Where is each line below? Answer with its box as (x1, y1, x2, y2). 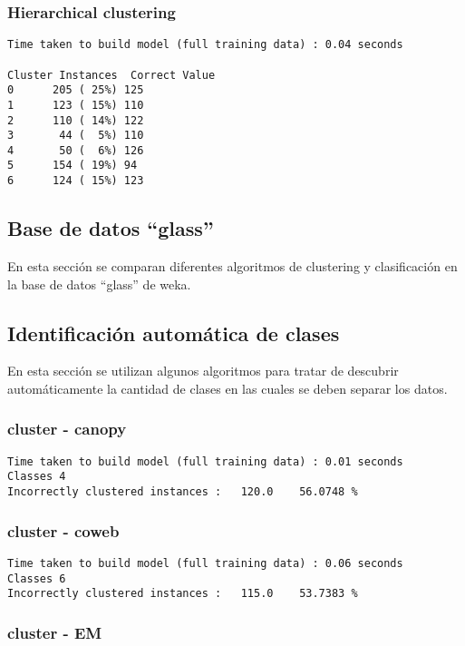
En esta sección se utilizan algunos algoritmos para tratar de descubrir (7, 361, 399, 380)
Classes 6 (7, 572, 66, 585)
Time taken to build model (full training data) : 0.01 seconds (7, 455, 403, 468)
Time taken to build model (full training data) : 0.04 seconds (7, 38, 403, 52)
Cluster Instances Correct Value (7, 68, 216, 82)
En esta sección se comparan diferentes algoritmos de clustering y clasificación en (7, 256, 458, 275)
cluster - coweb (7, 519, 120, 542)
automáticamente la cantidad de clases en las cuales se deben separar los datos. (7, 378, 448, 397)
